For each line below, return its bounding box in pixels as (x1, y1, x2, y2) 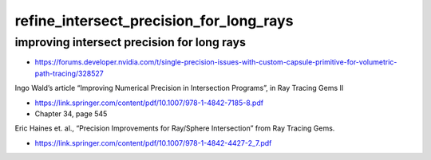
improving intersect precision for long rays (14, 35, 247, 49)
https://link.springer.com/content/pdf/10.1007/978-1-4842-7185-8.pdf (34, 98, 263, 107)
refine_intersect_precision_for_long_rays (14, 12, 294, 29)
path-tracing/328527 (34, 68, 104, 78)
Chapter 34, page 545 (34, 108, 108, 119)
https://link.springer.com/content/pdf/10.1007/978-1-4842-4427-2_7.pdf (34, 138, 272, 147)
